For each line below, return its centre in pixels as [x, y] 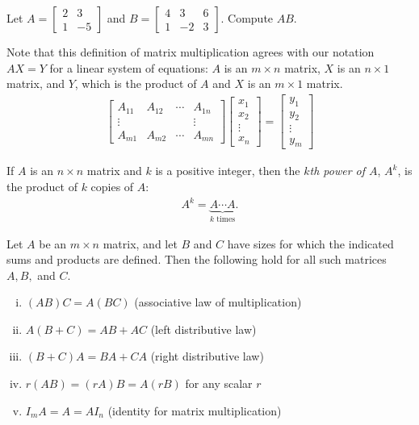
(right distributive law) [207, 356]
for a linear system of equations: [129, 67]
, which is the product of [136, 83]
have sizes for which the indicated [310, 243]
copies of [112, 186]
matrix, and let [140, 243]
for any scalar [219, 383]
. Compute [247, 18]
